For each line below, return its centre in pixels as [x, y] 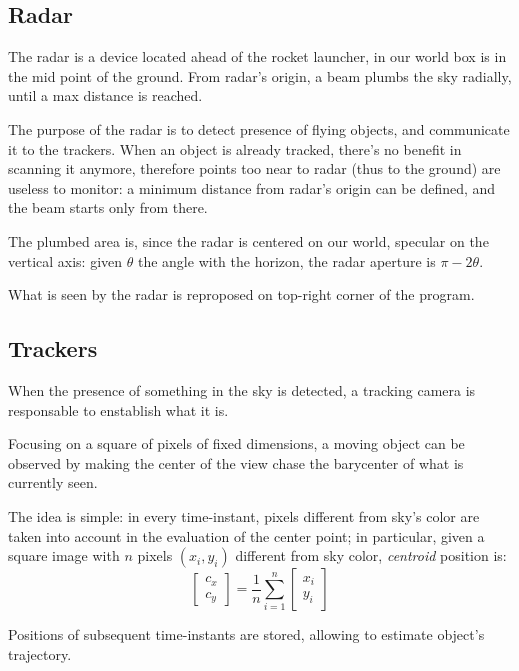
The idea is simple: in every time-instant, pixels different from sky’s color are [244, 515]
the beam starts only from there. [108, 207]
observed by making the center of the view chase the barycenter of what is [236, 462]
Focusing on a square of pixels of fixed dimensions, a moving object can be [236, 443]
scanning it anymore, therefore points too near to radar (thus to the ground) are [254, 168]
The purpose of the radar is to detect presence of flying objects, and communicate [259, 128]
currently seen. [53, 482]
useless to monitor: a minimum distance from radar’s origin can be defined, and [252, 187]
